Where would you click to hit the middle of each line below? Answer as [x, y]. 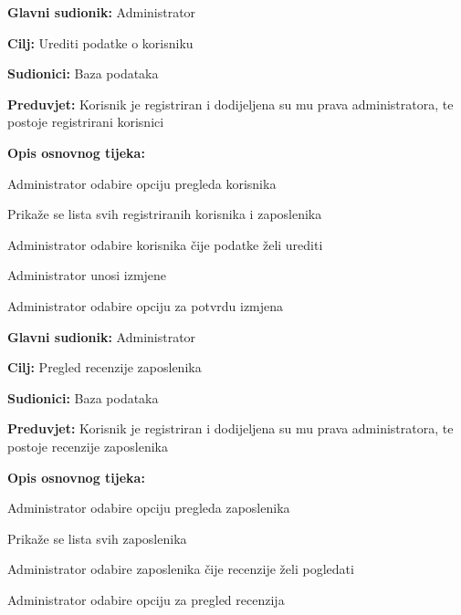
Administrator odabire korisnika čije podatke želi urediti [165, 244]
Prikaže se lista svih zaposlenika [97, 538]
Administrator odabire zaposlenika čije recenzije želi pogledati [181, 569]
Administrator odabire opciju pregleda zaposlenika [149, 508]
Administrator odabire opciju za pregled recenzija [146, 599]
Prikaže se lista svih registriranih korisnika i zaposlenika [165, 214]
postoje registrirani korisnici [86, 122]
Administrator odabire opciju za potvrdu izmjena [146, 305]
